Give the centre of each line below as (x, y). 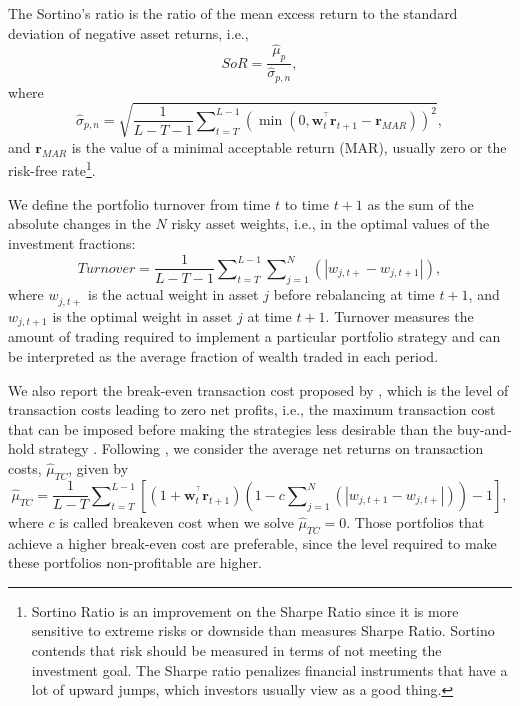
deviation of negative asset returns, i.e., (128, 32)
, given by (98, 467)
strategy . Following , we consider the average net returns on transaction (261, 448)
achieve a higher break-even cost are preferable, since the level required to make (252, 542)
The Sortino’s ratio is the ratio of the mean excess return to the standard (233, 13)
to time (307, 203)
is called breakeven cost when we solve (176, 521)
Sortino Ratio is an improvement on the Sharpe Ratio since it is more (245, 610)
